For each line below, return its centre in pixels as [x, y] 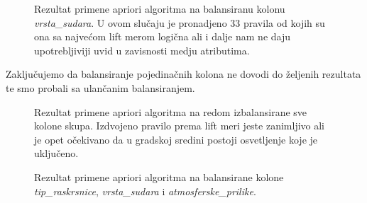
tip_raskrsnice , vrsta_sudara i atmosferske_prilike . [145, 191]
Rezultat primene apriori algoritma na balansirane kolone [159, 176]
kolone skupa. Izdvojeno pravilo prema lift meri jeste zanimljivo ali [180, 126]
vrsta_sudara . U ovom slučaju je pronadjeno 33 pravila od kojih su [180, 22]
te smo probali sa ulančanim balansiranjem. [100, 87]
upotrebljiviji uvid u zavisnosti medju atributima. [142, 50]
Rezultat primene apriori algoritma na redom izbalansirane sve [171, 111]
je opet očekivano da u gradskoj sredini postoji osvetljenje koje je [176, 139]
